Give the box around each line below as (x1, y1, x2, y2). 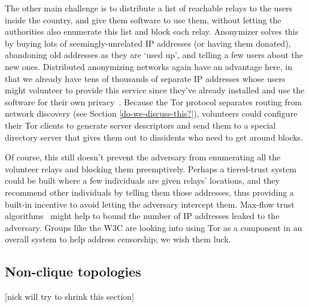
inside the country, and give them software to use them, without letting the (5, 13, 281, 26)
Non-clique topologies (5, 262, 141, 281)
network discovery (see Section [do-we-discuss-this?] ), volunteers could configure (5, 107, 298, 120)
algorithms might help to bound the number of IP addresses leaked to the (5, 209, 280, 222)
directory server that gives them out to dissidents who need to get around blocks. (5, 130, 304, 143)
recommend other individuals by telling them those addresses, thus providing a (5, 186, 294, 198)
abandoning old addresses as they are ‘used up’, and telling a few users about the (5, 48, 304, 61)
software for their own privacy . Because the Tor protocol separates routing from (5, 95, 302, 108)
